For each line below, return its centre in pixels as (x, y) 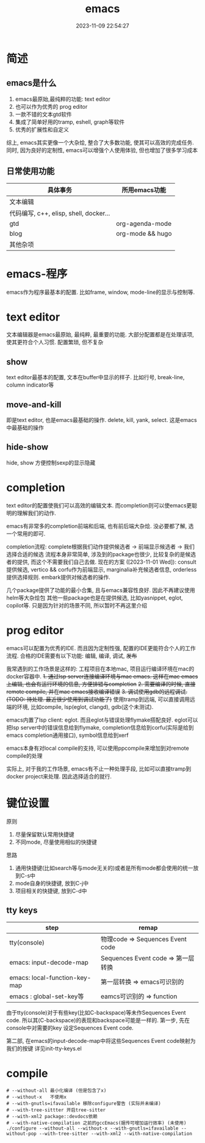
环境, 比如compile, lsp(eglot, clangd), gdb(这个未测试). (85, 706)
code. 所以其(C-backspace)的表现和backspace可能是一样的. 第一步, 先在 (98, 1020)
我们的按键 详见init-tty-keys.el (44, 1048)
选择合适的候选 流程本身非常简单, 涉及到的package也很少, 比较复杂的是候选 (101, 554)
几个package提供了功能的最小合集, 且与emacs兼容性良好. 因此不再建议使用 (101, 590)
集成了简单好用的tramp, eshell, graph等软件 (70, 122)
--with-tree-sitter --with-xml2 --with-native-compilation (115, 1134)
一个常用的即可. (26, 534)
